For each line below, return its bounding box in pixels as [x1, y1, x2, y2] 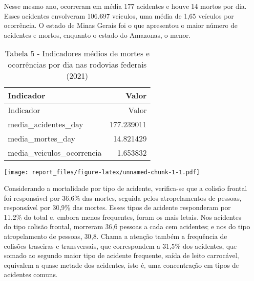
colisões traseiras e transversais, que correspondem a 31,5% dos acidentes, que [4, 240, 237, 251]
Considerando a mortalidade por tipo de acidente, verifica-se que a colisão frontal [4, 183, 247, 193]
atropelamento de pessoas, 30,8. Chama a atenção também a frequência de [4, 231, 227, 241]
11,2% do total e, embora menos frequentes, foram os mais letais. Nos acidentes [4, 211, 241, 222]
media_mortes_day [8, 133, 75, 144]
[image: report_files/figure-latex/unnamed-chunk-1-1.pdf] [4, 169, 200, 176]
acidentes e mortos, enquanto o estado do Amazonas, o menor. [4, 29, 191, 40]
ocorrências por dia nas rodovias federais [8, 59, 147, 70]
